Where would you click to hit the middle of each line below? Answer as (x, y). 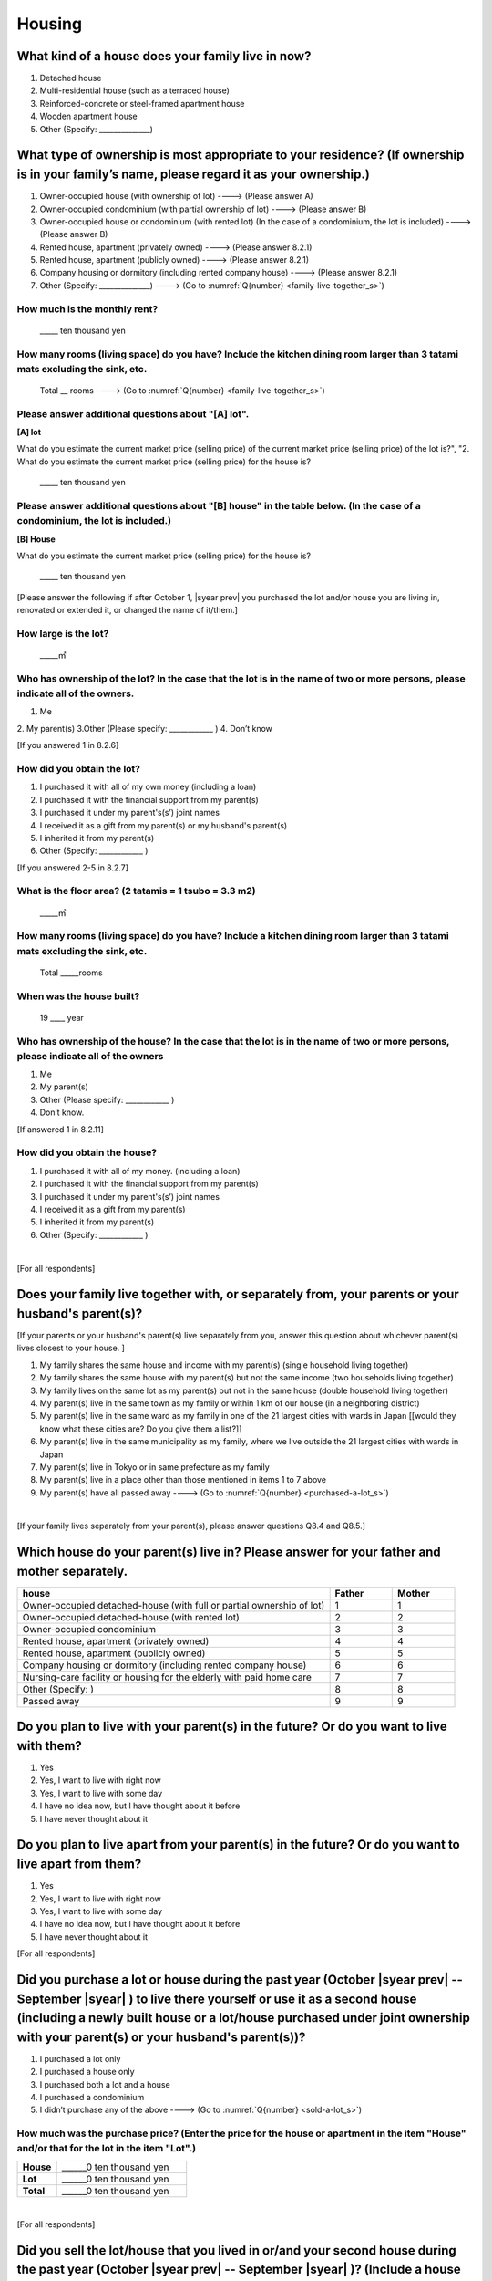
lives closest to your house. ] (71, 1348)
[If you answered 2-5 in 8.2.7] (73, 868)
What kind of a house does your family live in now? (164, 56)
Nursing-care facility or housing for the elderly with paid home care (167, 1677)
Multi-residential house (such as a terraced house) (134, 90)
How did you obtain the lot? (79, 768)
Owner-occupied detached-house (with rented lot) (131, 1617)
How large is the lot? (63, 633)
